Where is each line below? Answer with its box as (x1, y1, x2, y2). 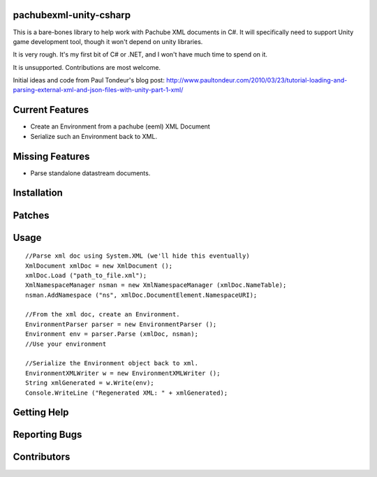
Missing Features (13, 150, 90, 162)
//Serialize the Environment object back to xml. (25, 360, 199, 367)
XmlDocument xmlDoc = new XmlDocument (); (25, 262, 173, 270)
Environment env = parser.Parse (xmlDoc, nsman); (25, 330, 199, 338)
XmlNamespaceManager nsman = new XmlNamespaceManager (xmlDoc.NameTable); (25, 281, 287, 289)
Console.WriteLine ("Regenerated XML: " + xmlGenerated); (25, 388, 228, 397)
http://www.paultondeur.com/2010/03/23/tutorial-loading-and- (166, 76, 348, 85)
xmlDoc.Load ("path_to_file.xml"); (25, 271, 147, 279)
